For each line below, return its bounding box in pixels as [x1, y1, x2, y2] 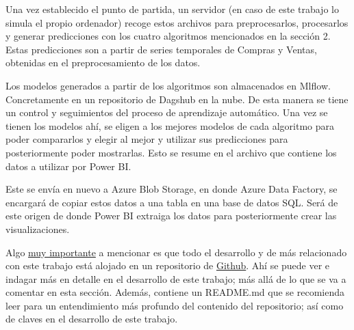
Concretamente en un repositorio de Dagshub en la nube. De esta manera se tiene [5, 92, 349, 106]
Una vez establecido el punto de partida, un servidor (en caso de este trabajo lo [5, 2, 339, 16]
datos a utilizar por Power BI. [5, 159, 131, 173]
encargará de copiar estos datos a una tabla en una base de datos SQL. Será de [5, 195, 338, 209]
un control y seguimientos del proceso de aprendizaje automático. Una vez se [5, 105, 328, 120]
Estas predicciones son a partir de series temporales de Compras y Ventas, [5, 42, 317, 56]
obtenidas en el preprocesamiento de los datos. [5, 55, 201, 70]
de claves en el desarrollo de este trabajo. [5, 312, 178, 326]
